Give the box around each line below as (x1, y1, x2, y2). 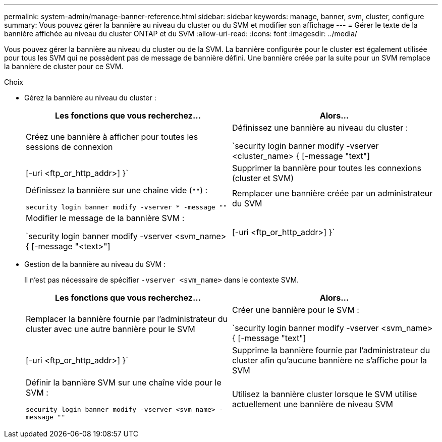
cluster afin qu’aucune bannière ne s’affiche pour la (232, 355, 427, 365)
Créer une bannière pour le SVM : (232, 305, 359, 315)
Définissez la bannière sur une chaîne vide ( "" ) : (26, 185, 208, 195)
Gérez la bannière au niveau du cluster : (24, 93, 156, 102)
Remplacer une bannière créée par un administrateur (232, 188, 433, 198)
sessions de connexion (26, 142, 113, 152)
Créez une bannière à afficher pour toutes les (26, 132, 198, 142)
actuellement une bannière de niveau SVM (232, 399, 393, 409)
